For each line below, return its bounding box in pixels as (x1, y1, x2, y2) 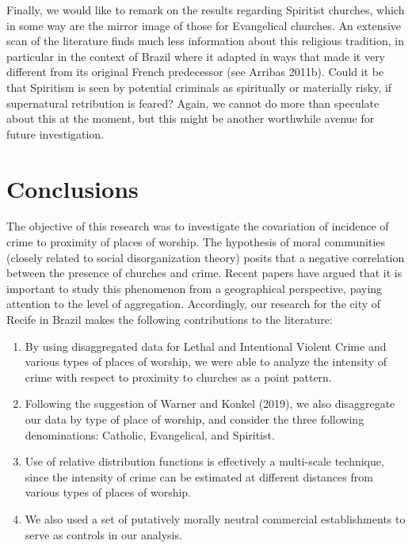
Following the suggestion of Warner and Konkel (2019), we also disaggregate (25, 395, 395, 412)
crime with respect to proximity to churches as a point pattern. (25, 368, 332, 385)
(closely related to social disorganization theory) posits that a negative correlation (6, 249, 405, 265)
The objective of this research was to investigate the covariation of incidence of (6, 218, 389, 234)
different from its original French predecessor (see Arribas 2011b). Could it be (6, 63, 384, 80)
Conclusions (6, 172, 139, 204)
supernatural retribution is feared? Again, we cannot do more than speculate (6, 94, 380, 111)
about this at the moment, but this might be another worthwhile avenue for (6, 110, 375, 127)
